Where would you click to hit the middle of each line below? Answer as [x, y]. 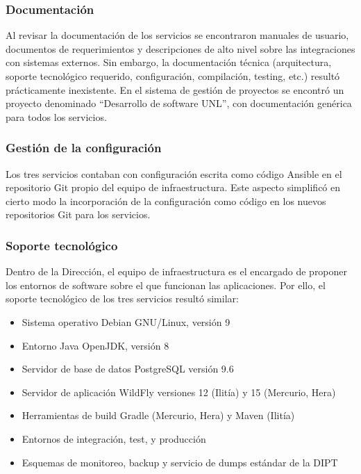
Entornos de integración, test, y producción [114, 438]
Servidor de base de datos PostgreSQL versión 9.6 [128, 369]
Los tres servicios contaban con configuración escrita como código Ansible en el [174, 173]
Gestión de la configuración [84, 148]
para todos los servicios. [56, 116]
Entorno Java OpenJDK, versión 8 [95, 345]
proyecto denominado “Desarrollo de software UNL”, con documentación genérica [179, 103]
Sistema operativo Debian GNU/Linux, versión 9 [126, 321]
